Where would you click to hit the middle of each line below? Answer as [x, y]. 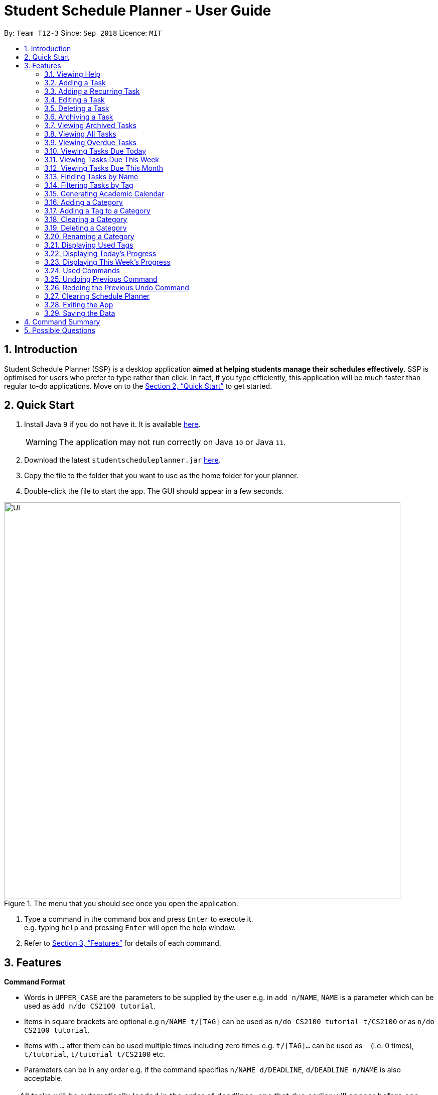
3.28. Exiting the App [79, 304]
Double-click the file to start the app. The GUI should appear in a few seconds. [154, 491]
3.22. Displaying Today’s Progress [100, 253]
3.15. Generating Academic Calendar [104, 193]
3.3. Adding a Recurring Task [92, 91]
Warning [41, 442]
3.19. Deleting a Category [86, 228]
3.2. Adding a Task [75, 82]
